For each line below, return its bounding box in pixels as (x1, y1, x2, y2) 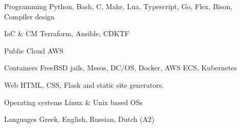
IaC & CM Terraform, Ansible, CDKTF (4, 28, 130, 39)
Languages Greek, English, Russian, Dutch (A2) (4, 114, 155, 124)
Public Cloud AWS (4, 45, 64, 56)
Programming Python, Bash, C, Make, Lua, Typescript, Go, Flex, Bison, (4, 1, 232, 11)
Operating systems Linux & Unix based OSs (4, 96, 143, 107)
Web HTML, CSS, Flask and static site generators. (4, 79, 164, 90)
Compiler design (4, 11, 55, 21)
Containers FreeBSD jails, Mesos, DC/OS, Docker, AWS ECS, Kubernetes (4, 62, 237, 73)
